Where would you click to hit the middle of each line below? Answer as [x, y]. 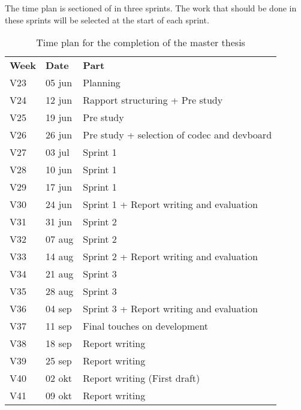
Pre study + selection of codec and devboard [177, 135]
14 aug [60, 257]
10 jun [59, 170]
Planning [102, 83]
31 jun [59, 222]
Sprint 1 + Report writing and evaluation [170, 204]
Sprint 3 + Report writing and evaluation [170, 309]
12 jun [59, 100]
